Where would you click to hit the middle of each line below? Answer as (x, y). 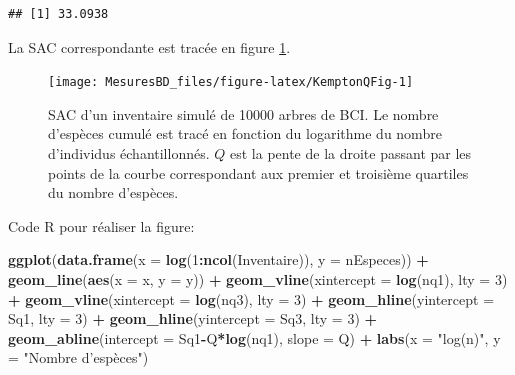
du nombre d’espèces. (113, 192)
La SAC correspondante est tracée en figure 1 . (149, 46)
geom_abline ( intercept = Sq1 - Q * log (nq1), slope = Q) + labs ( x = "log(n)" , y (254, 337)
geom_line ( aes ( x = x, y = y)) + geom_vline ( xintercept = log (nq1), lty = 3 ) (258, 279)
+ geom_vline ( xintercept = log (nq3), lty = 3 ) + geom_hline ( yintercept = (251, 298)
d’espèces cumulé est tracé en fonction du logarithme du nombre (245, 133)
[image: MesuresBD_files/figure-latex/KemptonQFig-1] (231, 82)
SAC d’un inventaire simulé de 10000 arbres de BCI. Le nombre (243, 113)
